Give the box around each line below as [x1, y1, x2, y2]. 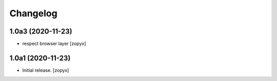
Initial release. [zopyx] [22, 67, 69, 73]
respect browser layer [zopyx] [22, 41, 86, 47]
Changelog [9, 8, 57, 19]
